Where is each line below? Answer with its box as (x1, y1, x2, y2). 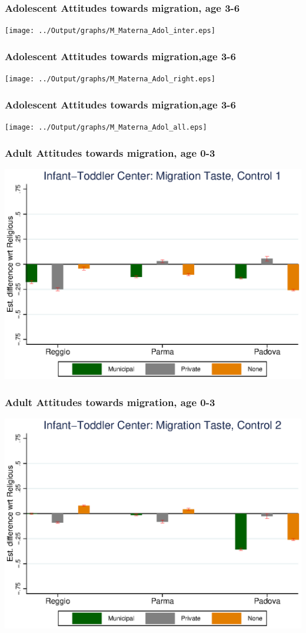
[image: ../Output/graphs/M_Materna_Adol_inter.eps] (5, 27, 215, 35)
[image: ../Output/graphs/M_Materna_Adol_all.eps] (5, 123, 207, 131)
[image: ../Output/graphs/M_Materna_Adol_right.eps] (5, 75, 215, 84)
